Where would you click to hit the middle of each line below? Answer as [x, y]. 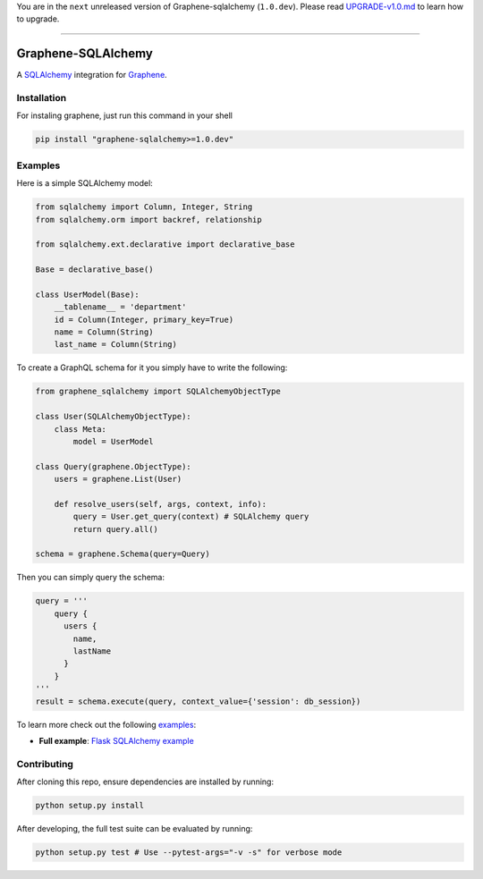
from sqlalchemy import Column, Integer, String [144, 207]
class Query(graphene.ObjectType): [113, 466]
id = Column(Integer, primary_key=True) [144, 319]
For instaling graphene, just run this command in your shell [124, 115]
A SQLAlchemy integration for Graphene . [92, 75]
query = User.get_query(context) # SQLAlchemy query [191, 517]
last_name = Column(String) [116, 345]
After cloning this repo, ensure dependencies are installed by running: [145, 782]
